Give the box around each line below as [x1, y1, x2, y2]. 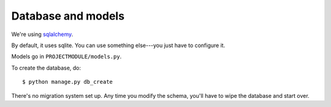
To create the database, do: [11, 64, 82, 72]
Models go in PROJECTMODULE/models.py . [11, 53, 122, 61]
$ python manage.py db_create [22, 78, 113, 86]
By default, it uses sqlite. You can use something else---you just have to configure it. [11, 42, 226, 49]
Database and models [11, 9, 125, 23]
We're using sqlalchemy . [11, 31, 74, 38]
